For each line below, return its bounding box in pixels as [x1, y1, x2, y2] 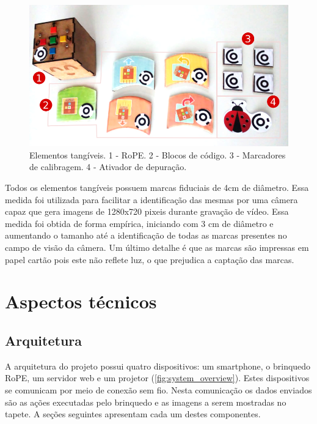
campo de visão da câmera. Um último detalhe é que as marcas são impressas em [5, 241, 309, 254]
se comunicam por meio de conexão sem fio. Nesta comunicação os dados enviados [5, 383, 312, 396]
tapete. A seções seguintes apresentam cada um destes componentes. [5, 407, 261, 420]
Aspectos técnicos [5, 289, 157, 314]
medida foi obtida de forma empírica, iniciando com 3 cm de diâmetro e [5, 217, 274, 229]
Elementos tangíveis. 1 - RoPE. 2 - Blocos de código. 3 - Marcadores [29, 148, 286, 161]
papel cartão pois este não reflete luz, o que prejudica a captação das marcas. [5, 253, 294, 266]
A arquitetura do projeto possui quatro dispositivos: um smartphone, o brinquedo [5, 359, 311, 372]
